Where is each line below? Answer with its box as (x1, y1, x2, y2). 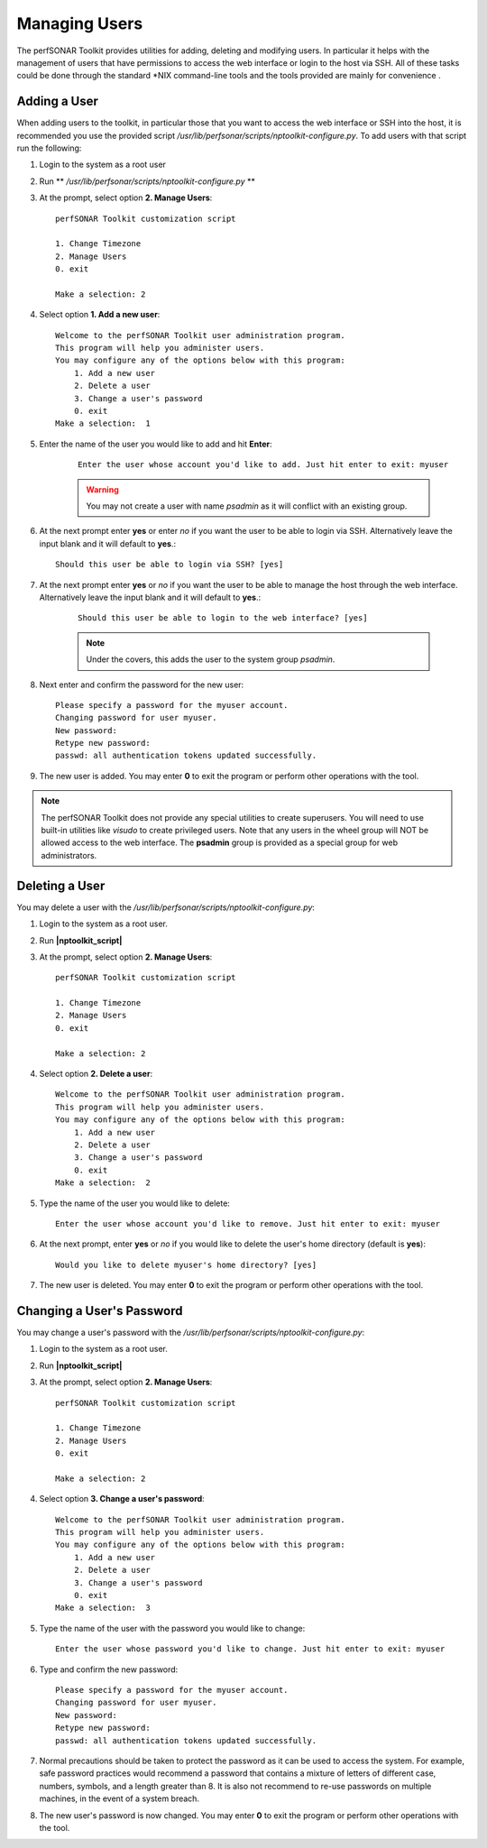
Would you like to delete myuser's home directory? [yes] (55, 1259, 317, 1270)
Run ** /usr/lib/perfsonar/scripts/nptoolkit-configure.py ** (39, 176, 256, 187)
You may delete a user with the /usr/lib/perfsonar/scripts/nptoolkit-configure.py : (16, 902, 316, 913)
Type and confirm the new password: (39, 1664, 179, 1675)
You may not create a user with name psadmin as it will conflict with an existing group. (86, 501, 408, 511)
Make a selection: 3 (55, 1603, 151, 1614)
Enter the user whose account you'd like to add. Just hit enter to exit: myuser (78, 460, 449, 470)
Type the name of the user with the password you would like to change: (39, 1623, 306, 1633)
